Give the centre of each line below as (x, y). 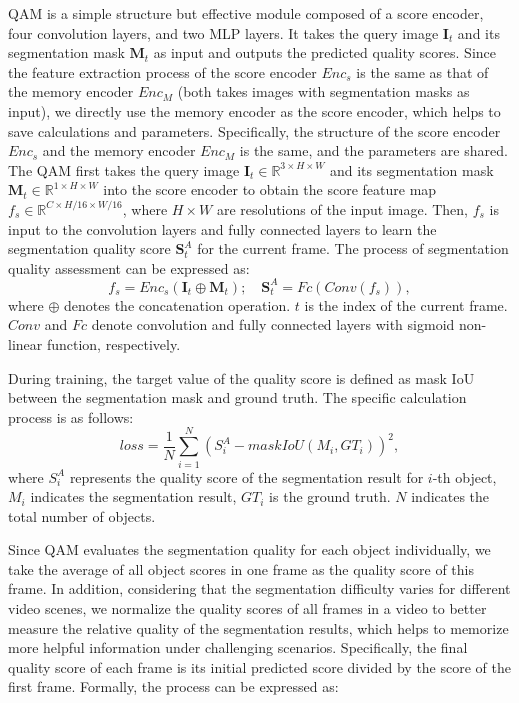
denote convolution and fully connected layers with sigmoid (273, 324)
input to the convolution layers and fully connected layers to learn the (222, 228)
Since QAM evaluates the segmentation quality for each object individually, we (249, 549)
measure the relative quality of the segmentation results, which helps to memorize (258, 627)
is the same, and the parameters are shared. (373, 150)
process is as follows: (71, 416)
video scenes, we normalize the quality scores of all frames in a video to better (247, 608)
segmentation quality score (89, 248)
